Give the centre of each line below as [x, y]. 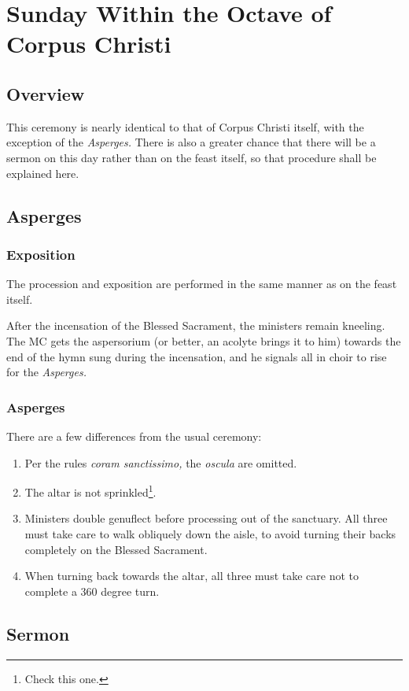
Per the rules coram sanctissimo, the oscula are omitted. [161, 462]
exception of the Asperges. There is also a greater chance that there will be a [191, 142]
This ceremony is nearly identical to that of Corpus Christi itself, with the [185, 126]
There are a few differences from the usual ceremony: [134, 436]
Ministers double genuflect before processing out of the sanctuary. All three [206, 518]
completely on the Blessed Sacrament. [116, 549]
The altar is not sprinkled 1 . [90, 491]
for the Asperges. [46, 372]
